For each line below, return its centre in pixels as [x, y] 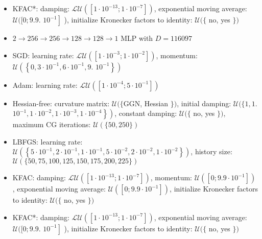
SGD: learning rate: [43, 55]
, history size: [211, 151]
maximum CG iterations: [52, 124]
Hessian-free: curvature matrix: [61, 103]
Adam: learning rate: [45, 85]
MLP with [137, 38]
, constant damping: [146, 113]
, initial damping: [204, 103]
